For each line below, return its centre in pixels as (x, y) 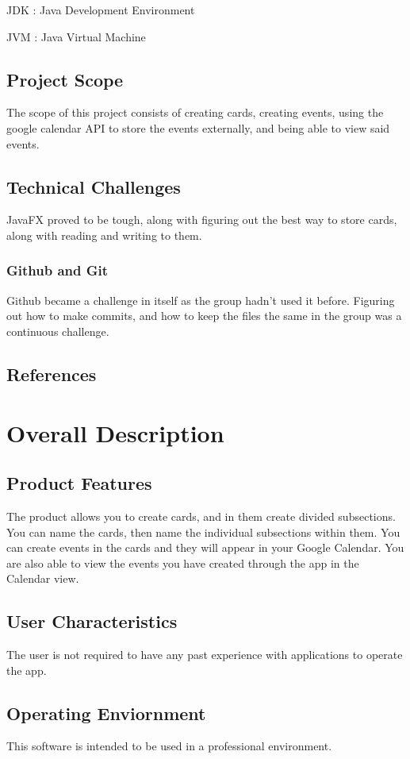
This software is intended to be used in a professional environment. (169, 746)
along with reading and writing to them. (104, 235)
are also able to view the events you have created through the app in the (183, 563)
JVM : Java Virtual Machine (76, 36)
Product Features (79, 483)
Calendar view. (43, 578)
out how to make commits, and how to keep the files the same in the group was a (204, 316)
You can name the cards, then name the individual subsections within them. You (203, 532)
